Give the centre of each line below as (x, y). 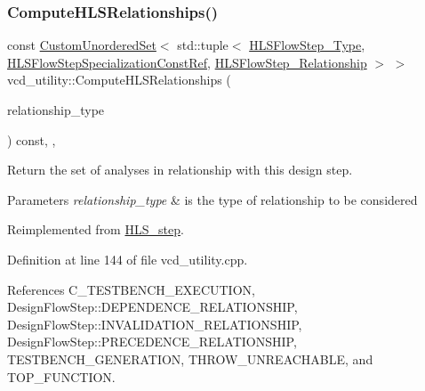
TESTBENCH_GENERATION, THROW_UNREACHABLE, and (190, 358)
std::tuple (203, 45)
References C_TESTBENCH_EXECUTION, (131, 289)
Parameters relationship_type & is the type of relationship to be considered (212, 199)
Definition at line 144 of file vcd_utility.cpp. (128, 259)
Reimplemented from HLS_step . (96, 229)
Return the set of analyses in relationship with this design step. (180, 170)
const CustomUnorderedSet (82, 45)
